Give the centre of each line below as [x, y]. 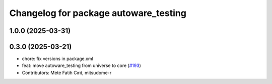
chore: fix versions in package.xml [57, 59]
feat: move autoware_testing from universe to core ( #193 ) [81, 65]
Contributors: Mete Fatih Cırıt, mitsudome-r [67, 72]
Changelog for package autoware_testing [98, 13]
